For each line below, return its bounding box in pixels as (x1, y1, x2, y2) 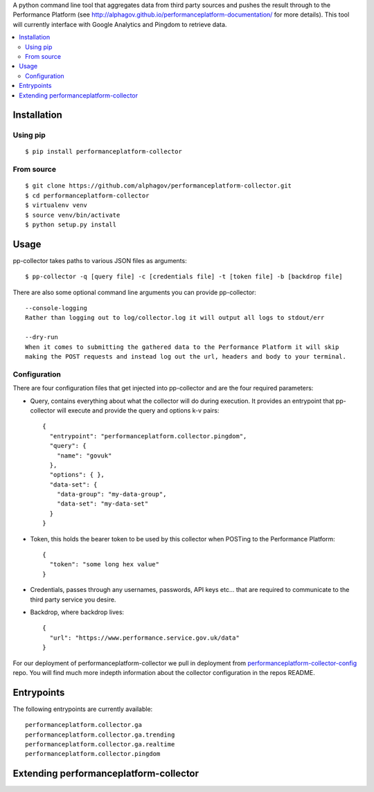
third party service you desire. (30, 595, 116, 604)
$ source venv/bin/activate (25, 211, 121, 219)
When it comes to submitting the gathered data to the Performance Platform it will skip (25, 343, 339, 351)
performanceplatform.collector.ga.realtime (25, 741, 175, 748)
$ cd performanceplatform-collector (25, 191, 150, 199)
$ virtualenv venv (25, 201, 88, 209)
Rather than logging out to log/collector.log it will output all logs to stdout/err (25, 314, 325, 322)
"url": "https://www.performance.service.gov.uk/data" (49, 633, 240, 642)
